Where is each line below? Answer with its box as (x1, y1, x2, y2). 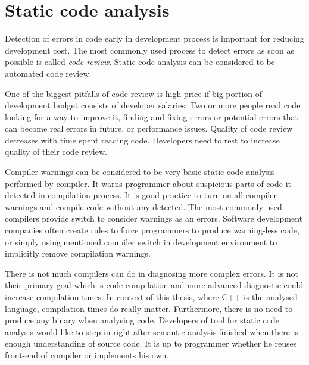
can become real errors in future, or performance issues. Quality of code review (5, 122, 293, 135)
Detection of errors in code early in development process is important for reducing (5, 32, 304, 45)
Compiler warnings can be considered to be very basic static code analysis (5, 166, 275, 178)
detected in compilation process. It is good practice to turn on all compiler (5, 189, 277, 201)
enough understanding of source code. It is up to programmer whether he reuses (5, 337, 297, 350)
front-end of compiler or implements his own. (5, 348, 169, 361)
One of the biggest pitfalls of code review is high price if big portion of (5, 87, 263, 99)
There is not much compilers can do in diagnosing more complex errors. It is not (5, 267, 298, 279)
